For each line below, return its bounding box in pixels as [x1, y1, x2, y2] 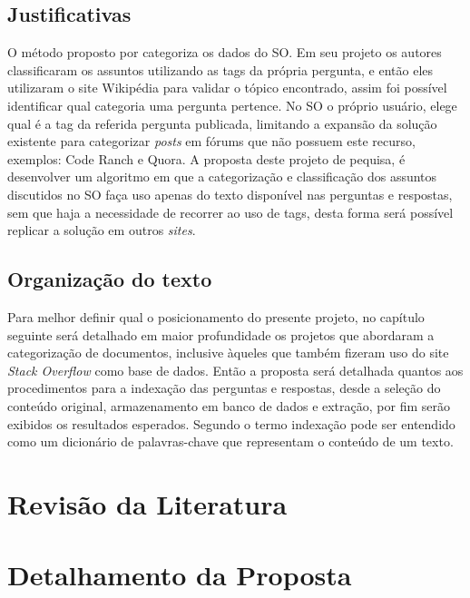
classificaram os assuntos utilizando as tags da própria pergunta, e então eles [7, 60, 434, 79]
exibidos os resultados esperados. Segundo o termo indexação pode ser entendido [7, 414, 455, 433]
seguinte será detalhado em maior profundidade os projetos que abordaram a [7, 325, 435, 344]
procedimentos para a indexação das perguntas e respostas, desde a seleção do [7, 378, 441, 397]
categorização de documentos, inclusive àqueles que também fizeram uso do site [7, 343, 449, 362]
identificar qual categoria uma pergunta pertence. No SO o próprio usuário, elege [7, 95, 457, 114]
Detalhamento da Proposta [7, 556, 352, 593]
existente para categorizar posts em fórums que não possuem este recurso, [7, 132, 416, 151]
